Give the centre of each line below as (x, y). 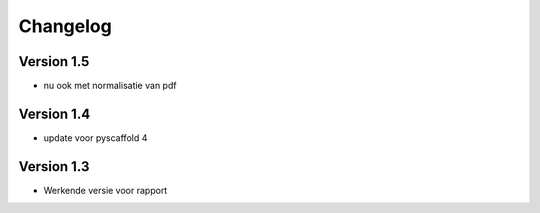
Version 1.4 (54, 113)
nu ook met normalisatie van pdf (110, 86)
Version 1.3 (54, 166)
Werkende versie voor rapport (105, 190)
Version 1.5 (54, 61)
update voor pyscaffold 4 (95, 137)
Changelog (65, 26)
